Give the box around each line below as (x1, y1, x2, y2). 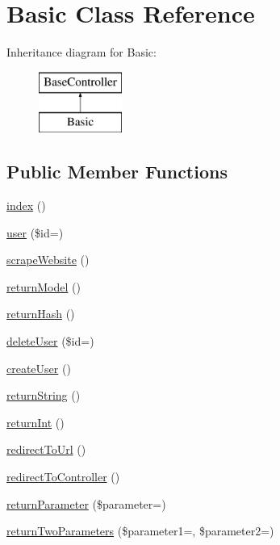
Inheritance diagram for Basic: (6, 44, 157, 61)
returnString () (6, 387, 81, 404)
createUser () (6, 359, 71, 376)
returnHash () (6, 305, 75, 322)
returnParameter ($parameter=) (6, 495, 166, 512)
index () (6, 197, 46, 214)
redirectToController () (6, 468, 120, 485)
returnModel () (6, 278, 81, 295)
